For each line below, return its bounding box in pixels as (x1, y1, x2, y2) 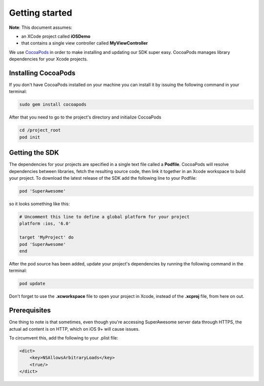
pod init (19, 134, 41, 140)
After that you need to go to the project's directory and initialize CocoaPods (9, 114, 161, 120)
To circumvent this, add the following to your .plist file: (9, 335, 118, 340)
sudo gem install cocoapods (19, 102, 87, 107)
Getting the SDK (9, 148, 59, 157)
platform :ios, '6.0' (19, 221, 71, 226)
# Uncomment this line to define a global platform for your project (19, 214, 190, 219)
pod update (19, 281, 45, 287)
